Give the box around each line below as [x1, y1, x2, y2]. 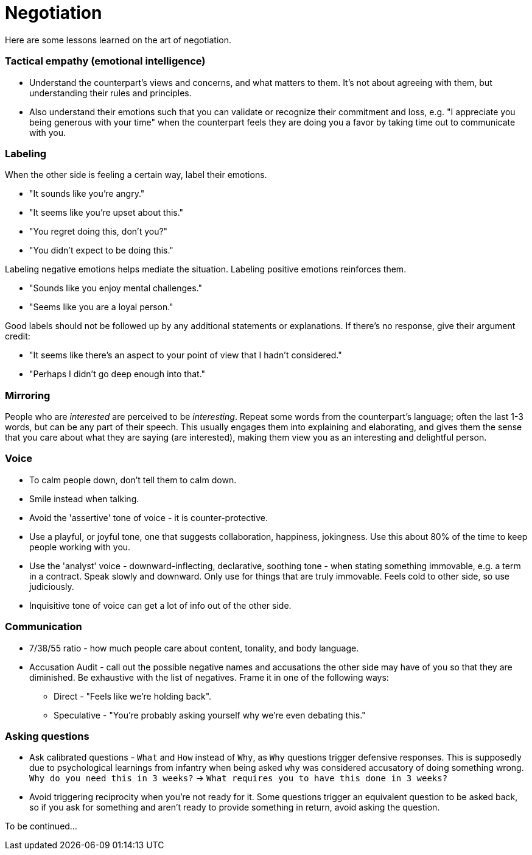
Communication [5, 620, 82, 633]
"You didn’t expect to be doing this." [29, 245, 173, 256]
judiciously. [29, 581, 74, 592]
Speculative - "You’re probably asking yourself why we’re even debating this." [54, 709, 366, 720]
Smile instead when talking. [29, 493, 139, 504]
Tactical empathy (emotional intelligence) [5, 55, 206, 68]
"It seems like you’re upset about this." [29, 207, 184, 218]
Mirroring [5, 389, 51, 402]
